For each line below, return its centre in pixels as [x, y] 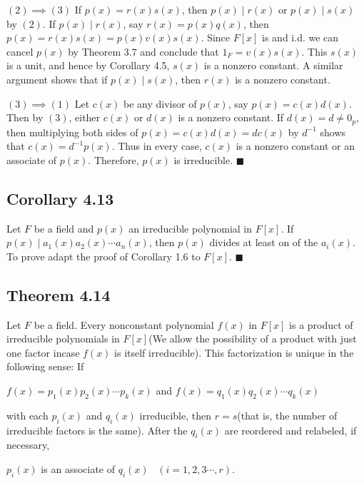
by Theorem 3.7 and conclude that [143, 51]
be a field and [64, 228]
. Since [216, 37]
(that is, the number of [287, 415]
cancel [20, 51]
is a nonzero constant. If [231, 117]
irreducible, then [176, 415]
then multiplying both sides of [72, 132]
